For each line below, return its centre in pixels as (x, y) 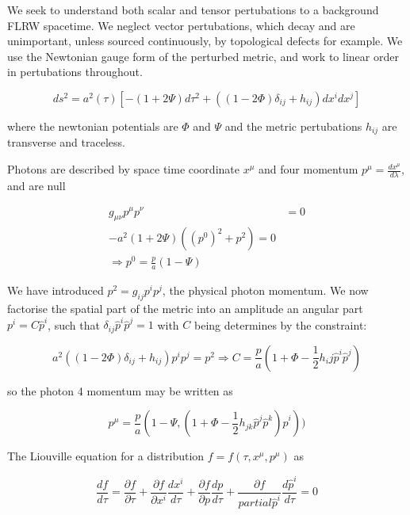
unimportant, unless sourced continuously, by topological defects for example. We (205, 41)
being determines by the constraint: (281, 324)
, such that (74, 324)
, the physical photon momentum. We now (265, 290)
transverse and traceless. (66, 142)
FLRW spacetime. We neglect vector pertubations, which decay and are (181, 25)
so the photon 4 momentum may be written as (120, 390)
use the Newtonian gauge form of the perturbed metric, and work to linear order (203, 56)
